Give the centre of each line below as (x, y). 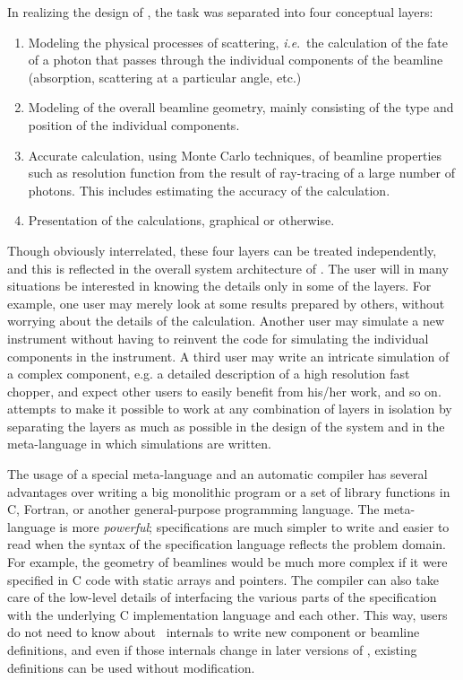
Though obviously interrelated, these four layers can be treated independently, (222, 250)
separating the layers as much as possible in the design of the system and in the (226, 426)
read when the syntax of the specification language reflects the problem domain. (227, 544)
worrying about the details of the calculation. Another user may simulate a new (226, 321)
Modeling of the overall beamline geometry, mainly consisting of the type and (241, 107)
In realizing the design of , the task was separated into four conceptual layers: (220, 12)
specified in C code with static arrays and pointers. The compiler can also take (223, 579)
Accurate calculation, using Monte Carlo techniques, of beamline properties (235, 155)
